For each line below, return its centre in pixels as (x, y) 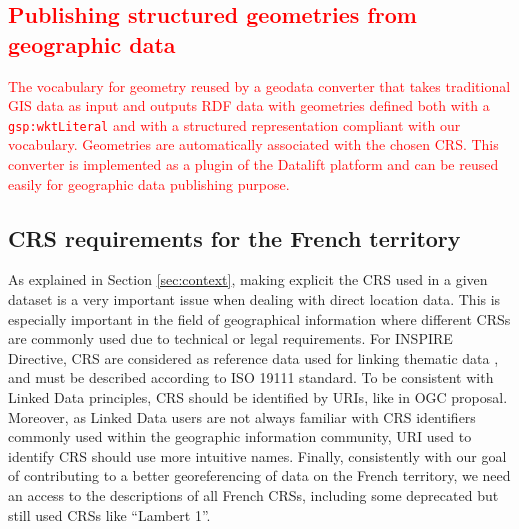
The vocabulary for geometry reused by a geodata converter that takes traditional (259, 85)
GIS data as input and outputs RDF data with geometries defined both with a (249, 105)
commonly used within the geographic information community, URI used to (240, 436)
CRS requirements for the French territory (234, 237)
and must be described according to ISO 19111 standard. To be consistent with (251, 377)
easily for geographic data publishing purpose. (149, 183)
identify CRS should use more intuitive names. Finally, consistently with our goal (257, 455)
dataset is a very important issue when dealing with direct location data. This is (254, 299)
